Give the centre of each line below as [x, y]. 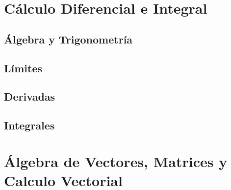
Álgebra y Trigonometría [68, 39]
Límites [23, 68]
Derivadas [30, 96]
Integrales [29, 125]
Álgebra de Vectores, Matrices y [116, 161]
